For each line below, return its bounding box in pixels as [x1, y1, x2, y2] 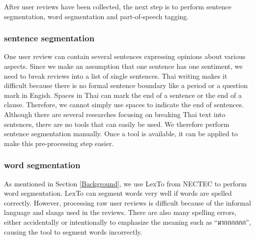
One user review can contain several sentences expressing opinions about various [4, 51, 246, 61]
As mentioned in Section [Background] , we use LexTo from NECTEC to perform [4, 178, 247, 188]
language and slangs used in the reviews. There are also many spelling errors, [4, 207, 236, 217]
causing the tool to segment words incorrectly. [4, 226, 142, 237]
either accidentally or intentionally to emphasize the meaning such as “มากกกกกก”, [4, 216, 251, 227]
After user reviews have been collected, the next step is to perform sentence [4, 1, 231, 11]
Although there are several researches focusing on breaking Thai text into [4, 109, 226, 119]
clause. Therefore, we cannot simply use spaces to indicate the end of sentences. [4, 99, 244, 110]
